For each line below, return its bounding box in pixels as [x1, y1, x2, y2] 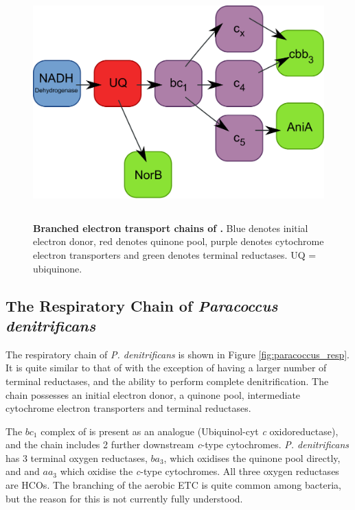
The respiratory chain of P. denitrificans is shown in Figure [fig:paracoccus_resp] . [5, 347, 350, 361]
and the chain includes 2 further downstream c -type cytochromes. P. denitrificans [5, 437, 349, 452]
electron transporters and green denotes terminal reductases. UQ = [33, 247, 317, 262]
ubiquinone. [33, 261, 82, 275]
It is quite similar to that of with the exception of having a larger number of [5, 360, 327, 375]
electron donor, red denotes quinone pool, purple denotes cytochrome [33, 234, 324, 248]
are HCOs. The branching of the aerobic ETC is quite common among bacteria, [5, 478, 341, 492]
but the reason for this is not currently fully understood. [5, 491, 243, 505]
